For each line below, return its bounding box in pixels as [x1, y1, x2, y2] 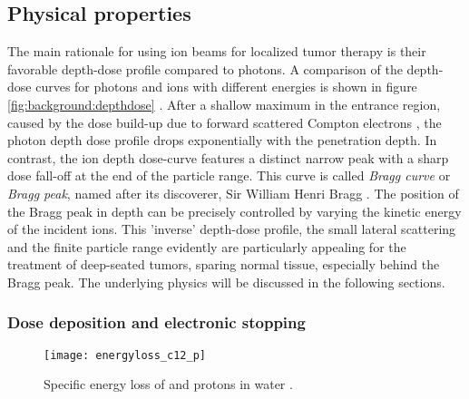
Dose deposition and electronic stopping [7, 311, 306, 334]
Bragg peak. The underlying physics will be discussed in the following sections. [7, 272, 445, 291]
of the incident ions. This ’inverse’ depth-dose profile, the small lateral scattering [7, 219, 456, 238]
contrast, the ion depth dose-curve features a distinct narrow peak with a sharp [7, 148, 449, 167]
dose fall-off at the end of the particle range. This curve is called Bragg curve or [7, 166, 451, 185]
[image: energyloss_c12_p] [44, 348, 206, 362]
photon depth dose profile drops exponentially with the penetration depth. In [7, 131, 437, 150]
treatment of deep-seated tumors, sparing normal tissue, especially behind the [7, 255, 440, 274]
